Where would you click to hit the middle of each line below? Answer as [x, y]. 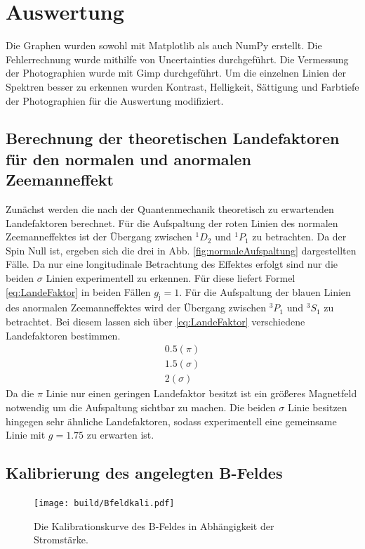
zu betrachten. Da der [299, 237]
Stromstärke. [61, 540]
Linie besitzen [317, 407]
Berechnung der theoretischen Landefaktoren [173, 138]
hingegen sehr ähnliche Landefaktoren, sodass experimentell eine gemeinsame [171, 421]
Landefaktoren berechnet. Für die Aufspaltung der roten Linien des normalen [172, 222]
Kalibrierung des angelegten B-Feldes [144, 473]
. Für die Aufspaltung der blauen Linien [265, 291]
